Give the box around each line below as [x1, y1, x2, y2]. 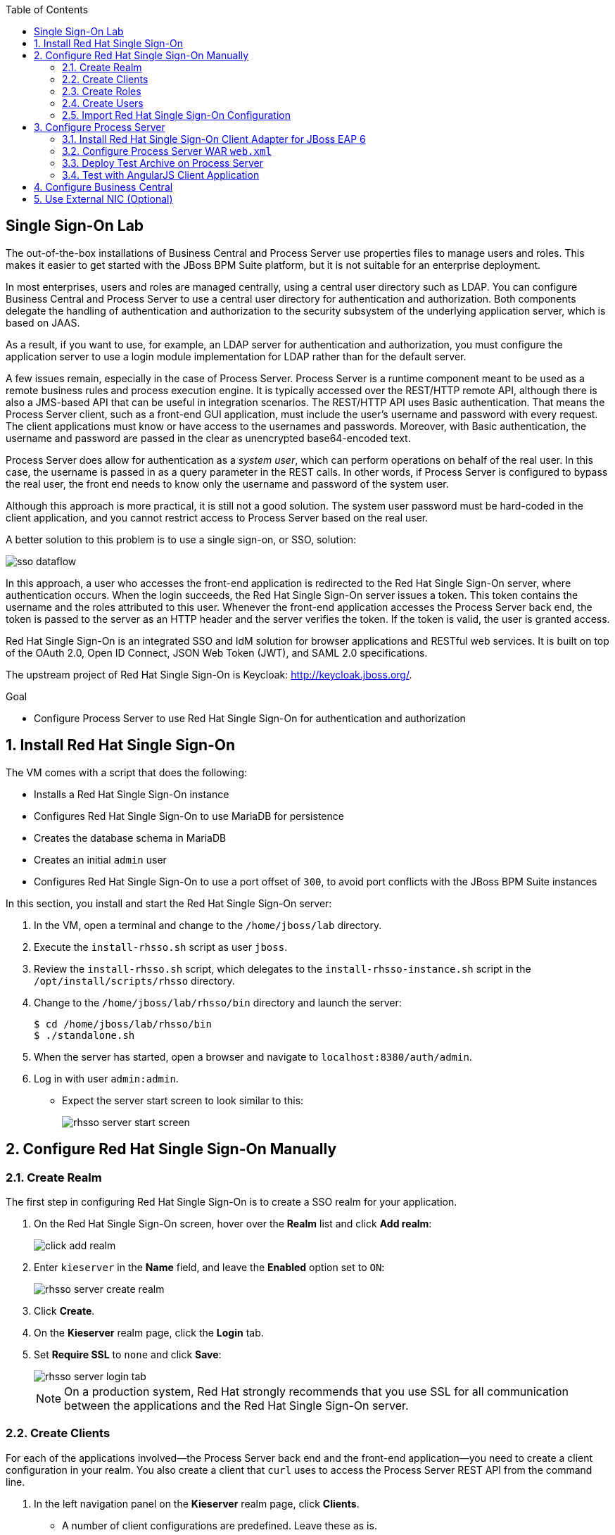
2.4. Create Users [62, 97, 144, 109]
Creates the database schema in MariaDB [34, 831, 227, 844]
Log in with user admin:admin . [34, 1072, 179, 1085]
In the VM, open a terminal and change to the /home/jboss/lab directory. [34, 918, 382, 931]
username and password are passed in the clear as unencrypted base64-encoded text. [6, 431, 411, 444]
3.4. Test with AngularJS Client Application [62, 169, 260, 181]
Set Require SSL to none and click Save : [34, 1348, 222, 1360]
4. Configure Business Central [34, 181, 173, 193]
